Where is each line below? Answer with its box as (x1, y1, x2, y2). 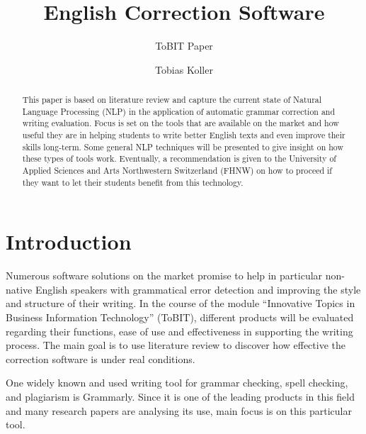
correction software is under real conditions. (6, 351, 195, 366)
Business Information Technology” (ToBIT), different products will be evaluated (6, 310, 354, 325)
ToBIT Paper (155, 38, 213, 53)
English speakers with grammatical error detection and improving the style (35, 282, 361, 296)
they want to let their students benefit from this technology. (22, 176, 244, 188)
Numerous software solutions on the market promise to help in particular (6, 268, 323, 283)
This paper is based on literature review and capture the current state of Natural (22, 94, 322, 106)
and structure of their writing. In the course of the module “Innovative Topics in (6, 296, 355, 311)
